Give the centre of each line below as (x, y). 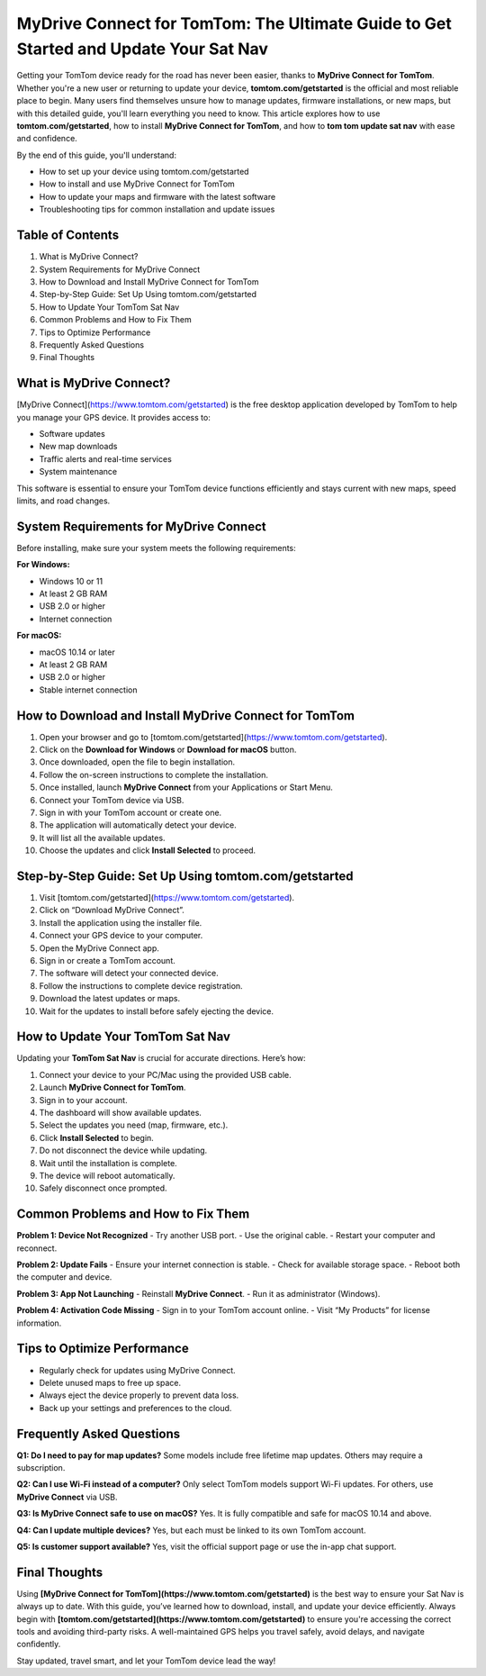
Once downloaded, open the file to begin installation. (137, 762)
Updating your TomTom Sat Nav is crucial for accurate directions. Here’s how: (161, 1058)
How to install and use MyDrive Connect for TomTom (137, 184)
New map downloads (78, 447)
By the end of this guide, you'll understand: (97, 155)
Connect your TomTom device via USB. (112, 800)
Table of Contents (68, 236)
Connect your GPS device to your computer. (121, 936)
